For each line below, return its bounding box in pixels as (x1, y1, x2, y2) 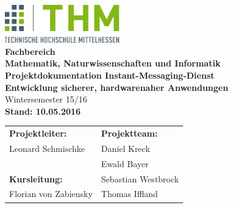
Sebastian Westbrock (101, 172, 179, 185)
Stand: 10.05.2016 (5, 104, 81, 117)
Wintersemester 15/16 (5, 93, 87, 106)
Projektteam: (101, 127, 158, 140)
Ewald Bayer (101, 157, 149, 170)
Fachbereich (5, 45, 56, 57)
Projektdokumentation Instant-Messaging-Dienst (5, 68, 215, 81)
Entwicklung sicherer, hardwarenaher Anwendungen (5, 81, 229, 93)
